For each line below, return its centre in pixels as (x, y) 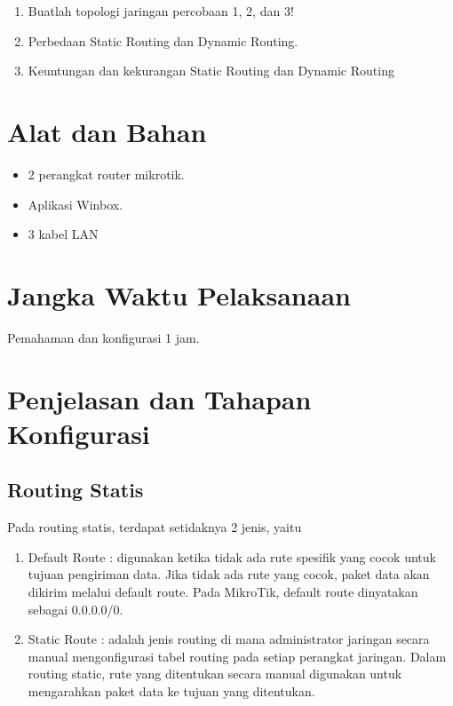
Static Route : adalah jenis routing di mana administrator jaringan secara (229, 639)
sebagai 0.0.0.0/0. (75, 609)
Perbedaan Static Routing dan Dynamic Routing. (163, 40)
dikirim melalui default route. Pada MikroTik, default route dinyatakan (223, 591)
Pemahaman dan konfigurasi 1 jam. (103, 337)
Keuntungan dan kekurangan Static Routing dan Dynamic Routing (211, 71)
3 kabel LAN (63, 234)
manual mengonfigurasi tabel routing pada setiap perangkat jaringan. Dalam (237, 656)
